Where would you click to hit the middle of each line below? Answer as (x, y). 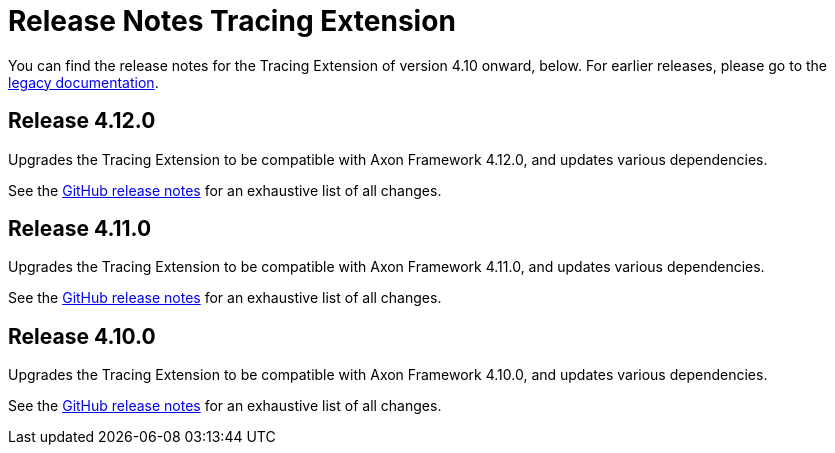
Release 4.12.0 (82, 121)
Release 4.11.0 (80, 229)
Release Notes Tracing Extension (232, 21)
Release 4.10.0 (82, 336)
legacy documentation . (83, 82)
